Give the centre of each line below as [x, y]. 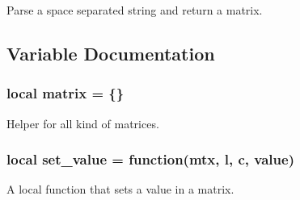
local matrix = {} [65, 93]
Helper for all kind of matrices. [83, 123]
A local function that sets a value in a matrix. [120, 189]
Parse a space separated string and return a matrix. [135, 10]
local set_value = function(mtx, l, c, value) [150, 159]
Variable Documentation [111, 53]
